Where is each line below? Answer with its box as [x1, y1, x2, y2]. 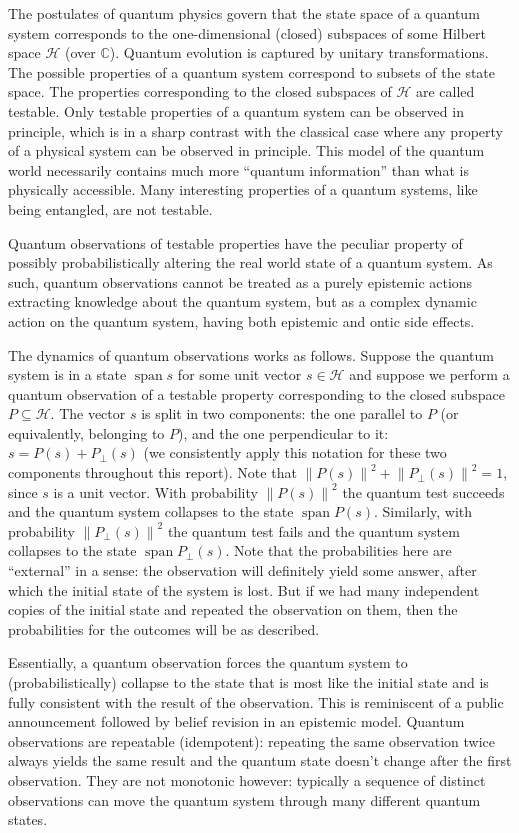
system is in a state [8, 364, 127, 385]
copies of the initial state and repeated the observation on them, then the [8, 599, 458, 620]
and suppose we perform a [349, 364, 510, 385]
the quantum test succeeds [342, 481, 505, 502]
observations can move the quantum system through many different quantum [8, 789, 481, 810]
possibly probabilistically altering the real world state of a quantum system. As [8, 252, 493, 273]
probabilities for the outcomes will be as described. [8, 618, 320, 639]
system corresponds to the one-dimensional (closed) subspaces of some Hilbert [8, 22, 487, 43]
